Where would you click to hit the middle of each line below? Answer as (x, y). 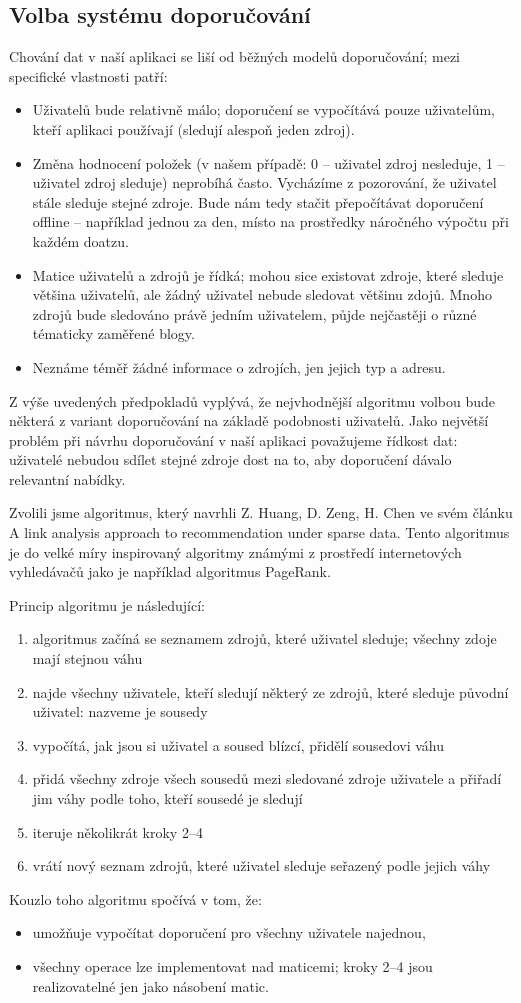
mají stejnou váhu (87, 658)
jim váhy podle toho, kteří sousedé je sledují (167, 798)
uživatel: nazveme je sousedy (120, 711)
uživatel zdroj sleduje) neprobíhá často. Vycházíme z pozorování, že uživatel (264, 182)
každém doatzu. (80, 240)
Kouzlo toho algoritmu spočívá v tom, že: (135, 898)
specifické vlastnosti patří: (88, 75)
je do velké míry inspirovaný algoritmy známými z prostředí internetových (235, 551)
